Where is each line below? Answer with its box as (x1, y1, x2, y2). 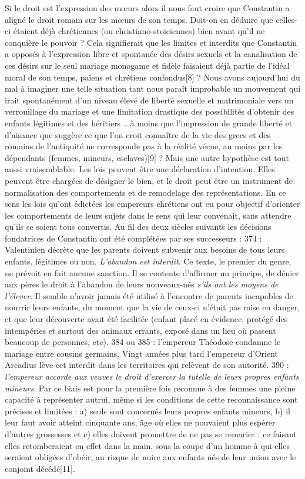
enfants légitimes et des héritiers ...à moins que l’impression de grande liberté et (5, 116, 293, 129)
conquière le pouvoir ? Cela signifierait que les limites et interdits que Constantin (5, 36, 297, 48)
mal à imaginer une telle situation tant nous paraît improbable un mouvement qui (5, 82, 301, 95)
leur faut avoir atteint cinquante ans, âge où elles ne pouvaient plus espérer (5, 416, 276, 428)
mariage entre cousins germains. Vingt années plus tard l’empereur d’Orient (5, 347, 278, 359)
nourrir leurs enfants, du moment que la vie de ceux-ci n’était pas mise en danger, (5, 301, 300, 313)
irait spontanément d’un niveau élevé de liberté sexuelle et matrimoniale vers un (5, 93, 294, 106)
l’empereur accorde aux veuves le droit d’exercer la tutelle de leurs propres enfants (5, 370, 299, 382)
